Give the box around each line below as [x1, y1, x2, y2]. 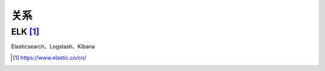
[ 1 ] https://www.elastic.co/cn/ [13, 54, 87, 61]
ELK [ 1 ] [11, 26, 40, 37]
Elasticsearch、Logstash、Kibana [11, 43, 96, 50]
